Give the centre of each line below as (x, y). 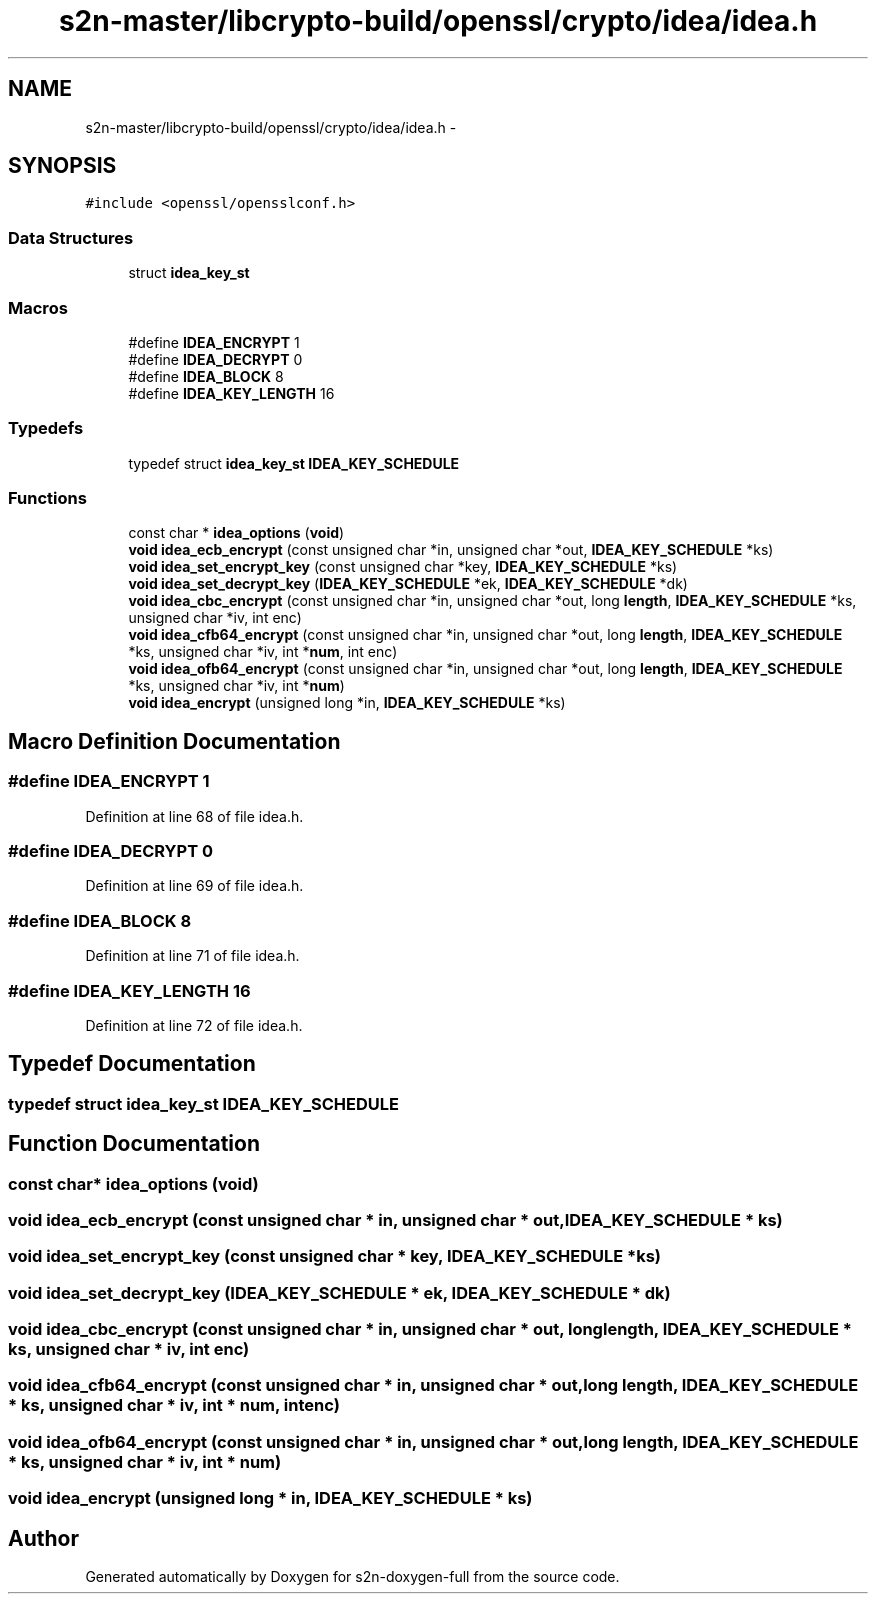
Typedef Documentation (132, 1064)
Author (43, 1538)
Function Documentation (134, 1144)
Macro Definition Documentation (174, 741)
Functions (47, 498)
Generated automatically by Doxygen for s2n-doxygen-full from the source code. (352, 1577)
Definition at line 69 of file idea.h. (194, 886)
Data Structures (71, 237)
